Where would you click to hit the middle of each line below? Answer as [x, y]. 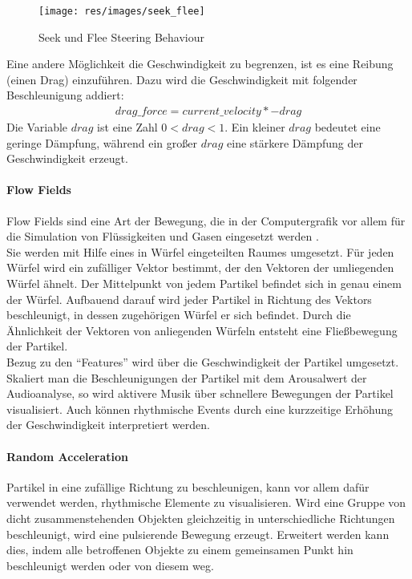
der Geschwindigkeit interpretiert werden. [108, 425]
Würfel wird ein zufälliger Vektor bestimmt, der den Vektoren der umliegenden [200, 267]
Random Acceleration [68, 456]
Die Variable [37, 127]
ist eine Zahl [127, 127]
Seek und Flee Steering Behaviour [121, 36]
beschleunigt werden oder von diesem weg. [110, 565]
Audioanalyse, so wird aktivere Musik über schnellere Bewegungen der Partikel [200, 393]
